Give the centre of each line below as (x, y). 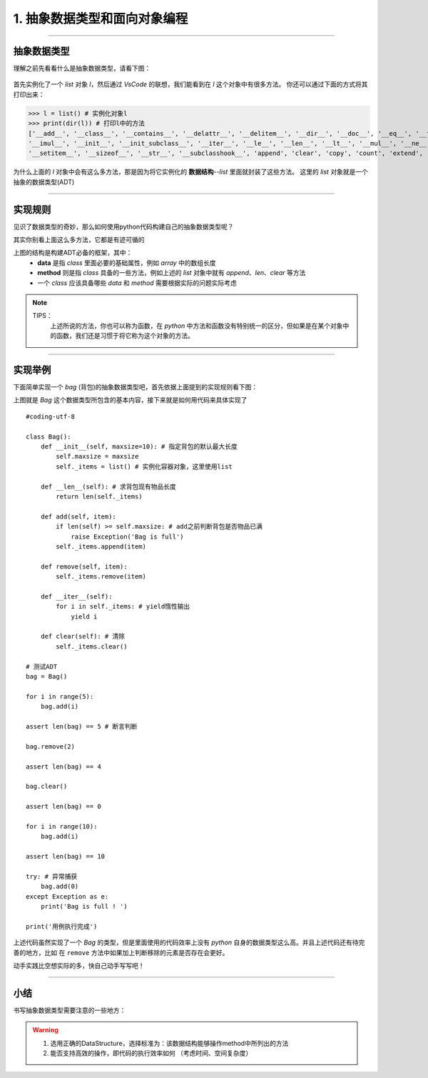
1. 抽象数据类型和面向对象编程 (101, 19)
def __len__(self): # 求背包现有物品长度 (108, 486)
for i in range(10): (62, 826)
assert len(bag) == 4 (63, 767)
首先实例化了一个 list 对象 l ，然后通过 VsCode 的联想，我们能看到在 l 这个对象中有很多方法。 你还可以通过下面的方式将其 (190, 84)
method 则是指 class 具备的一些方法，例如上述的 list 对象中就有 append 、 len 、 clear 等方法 (172, 273)
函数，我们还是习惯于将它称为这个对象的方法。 (125, 336)
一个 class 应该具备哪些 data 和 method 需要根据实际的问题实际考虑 (137, 283)
